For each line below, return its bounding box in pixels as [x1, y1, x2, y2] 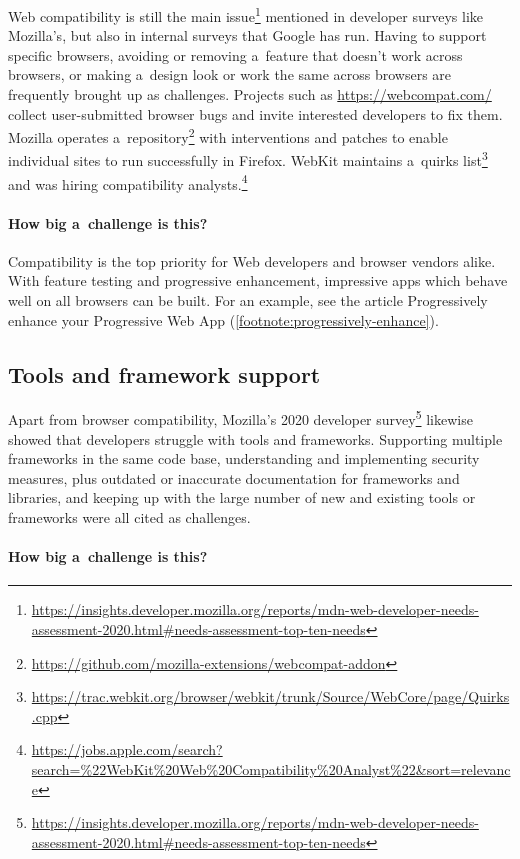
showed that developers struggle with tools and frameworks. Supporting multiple [8, 428, 503, 449]
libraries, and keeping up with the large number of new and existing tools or [8, 487, 476, 508]
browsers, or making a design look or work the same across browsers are [8, 64, 452, 85]
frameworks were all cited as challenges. [8, 506, 251, 527]
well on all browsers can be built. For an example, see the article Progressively [8, 289, 488, 310]
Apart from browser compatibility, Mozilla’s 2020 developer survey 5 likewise [8, 406, 473, 429]
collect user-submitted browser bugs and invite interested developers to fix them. [8, 103, 503, 124]
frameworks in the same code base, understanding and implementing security [8, 448, 480, 469]
